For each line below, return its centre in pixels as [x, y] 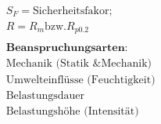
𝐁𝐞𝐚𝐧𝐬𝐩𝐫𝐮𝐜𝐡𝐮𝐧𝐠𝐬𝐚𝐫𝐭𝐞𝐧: [67, 48]
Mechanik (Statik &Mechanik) [79, 64]
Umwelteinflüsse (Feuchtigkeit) [80, 80]
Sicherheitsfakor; [73, 11]
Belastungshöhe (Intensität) [72, 112]
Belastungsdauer [45, 96]
